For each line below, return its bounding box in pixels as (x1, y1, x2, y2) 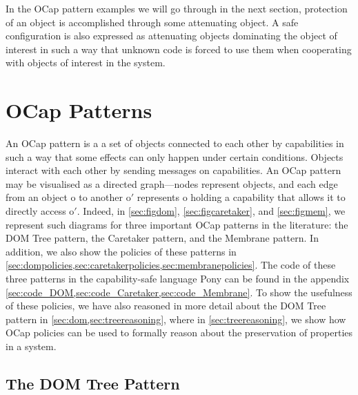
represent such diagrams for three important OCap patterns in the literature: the (6, 217, 348, 231)
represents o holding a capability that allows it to (137, 190, 346, 204)
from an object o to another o (6, 190, 131, 204)
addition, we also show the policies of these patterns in (6, 244, 237, 258)
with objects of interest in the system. (6, 55, 166, 70)
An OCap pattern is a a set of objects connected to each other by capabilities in (6, 136, 344, 151)
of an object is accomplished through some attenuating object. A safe (6, 15, 299, 29)
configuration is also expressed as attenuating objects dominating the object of (6, 28, 337, 43)
